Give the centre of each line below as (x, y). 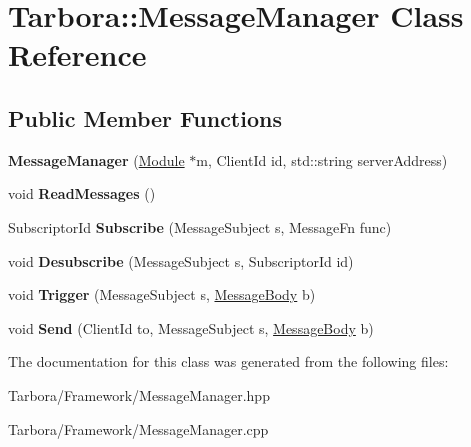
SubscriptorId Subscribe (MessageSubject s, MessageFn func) (200, 226)
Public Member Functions (145, 117)
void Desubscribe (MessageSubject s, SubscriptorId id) (181, 260)
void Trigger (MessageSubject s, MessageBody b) (162, 294)
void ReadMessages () (82, 193)
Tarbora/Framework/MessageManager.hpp (139, 394)
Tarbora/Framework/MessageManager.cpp (138, 428)
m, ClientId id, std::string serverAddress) (322, 159)
